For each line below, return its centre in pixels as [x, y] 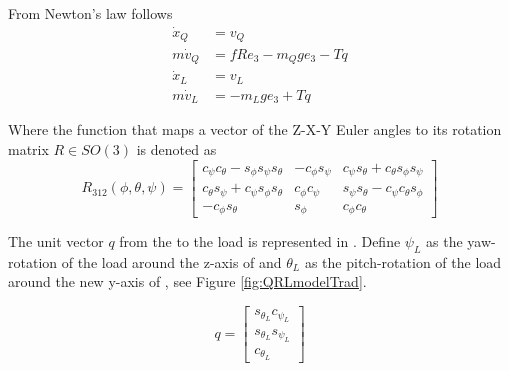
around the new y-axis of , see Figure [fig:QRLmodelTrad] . [187, 281]
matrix [28, 149]
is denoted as [176, 149]
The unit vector [56, 241]
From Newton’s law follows [90, 13]
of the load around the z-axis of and [171, 261]
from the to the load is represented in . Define [260, 241]
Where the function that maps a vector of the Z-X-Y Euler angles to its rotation [255, 129]
